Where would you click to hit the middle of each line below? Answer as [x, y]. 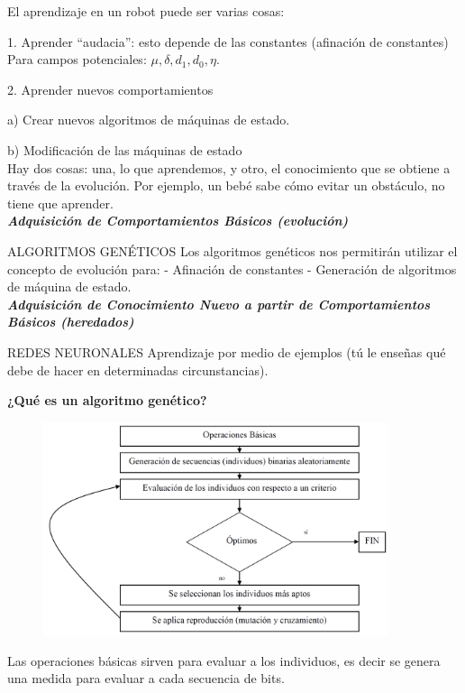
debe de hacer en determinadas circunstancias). [138, 370]
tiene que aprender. [60, 203]
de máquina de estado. [69, 286]
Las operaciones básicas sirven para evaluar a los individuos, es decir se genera [224, 660]
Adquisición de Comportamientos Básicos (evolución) [178, 221]
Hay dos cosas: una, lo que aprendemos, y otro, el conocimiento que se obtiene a [229, 167]
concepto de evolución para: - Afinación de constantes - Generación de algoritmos [232, 268]
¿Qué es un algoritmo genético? [107, 400]
